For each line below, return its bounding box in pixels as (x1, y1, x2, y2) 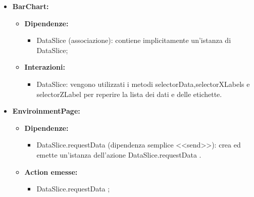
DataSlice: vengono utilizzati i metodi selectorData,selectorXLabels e (36, 78, 250, 89)
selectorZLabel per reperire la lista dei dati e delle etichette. (36, 88, 222, 99)
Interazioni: (24, 62, 65, 72)
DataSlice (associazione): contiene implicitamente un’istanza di (36, 35, 231, 45)
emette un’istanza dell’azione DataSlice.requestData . (36, 149, 201, 160)
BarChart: (12, 1, 49, 11)
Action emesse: (24, 166, 78, 177)
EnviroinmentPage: (12, 106, 80, 116)
